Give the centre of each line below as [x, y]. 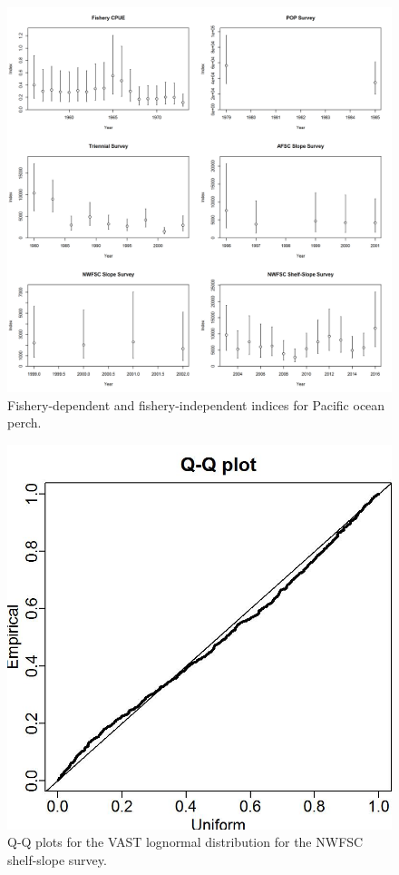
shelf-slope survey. [57, 859]
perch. [24, 423]
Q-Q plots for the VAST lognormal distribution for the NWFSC [185, 842]
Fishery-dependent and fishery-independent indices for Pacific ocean [196, 404]
